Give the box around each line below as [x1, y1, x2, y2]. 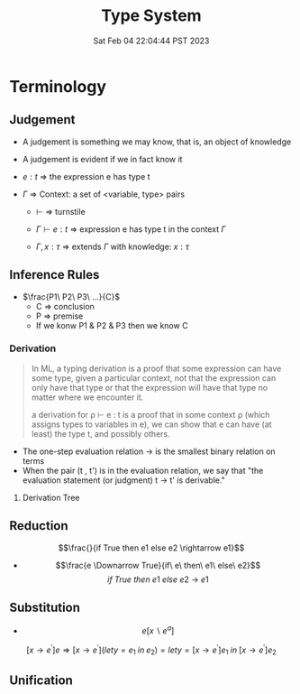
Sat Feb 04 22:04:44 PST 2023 [93, 35, 210, 46]
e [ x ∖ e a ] [141, 624, 175, 636]
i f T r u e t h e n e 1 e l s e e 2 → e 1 [107, 574, 209, 585]
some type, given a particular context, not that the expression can [31, 372, 277, 384]
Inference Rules [9, 267, 100, 282]
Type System [101, 5, 202, 26]
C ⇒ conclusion [35, 301, 95, 311]
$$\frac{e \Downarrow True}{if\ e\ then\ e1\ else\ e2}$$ [55, 560, 261, 570]
